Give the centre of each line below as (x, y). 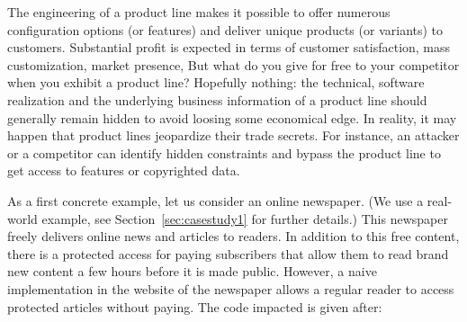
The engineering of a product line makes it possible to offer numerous (199, 12)
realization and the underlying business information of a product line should (217, 99)
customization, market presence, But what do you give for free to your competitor (233, 64)
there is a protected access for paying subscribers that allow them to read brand (228, 253)
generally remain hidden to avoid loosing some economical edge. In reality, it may (232, 117)
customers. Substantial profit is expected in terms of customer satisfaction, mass (229, 47)
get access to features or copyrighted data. (124, 170)
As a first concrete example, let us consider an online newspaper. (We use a (216, 200)
